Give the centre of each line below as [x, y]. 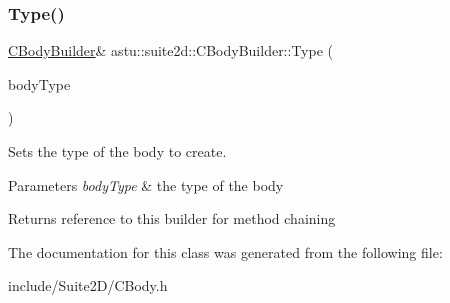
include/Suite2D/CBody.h [88, 285]
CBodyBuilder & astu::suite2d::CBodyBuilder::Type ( [171, 50]
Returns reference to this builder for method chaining [172, 218]
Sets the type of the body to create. [117, 151]
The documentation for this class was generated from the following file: [225, 251]
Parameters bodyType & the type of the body [146, 184]
